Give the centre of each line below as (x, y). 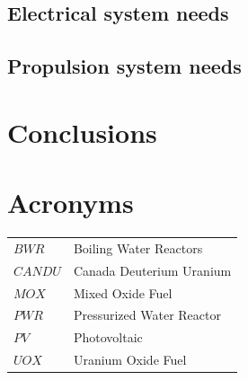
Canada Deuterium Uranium (152, 270)
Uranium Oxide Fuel (130, 360)
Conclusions (82, 132)
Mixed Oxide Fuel (123, 292)
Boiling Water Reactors (138, 247)
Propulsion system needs (124, 66)
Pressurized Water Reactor (147, 315)
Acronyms (71, 203)
